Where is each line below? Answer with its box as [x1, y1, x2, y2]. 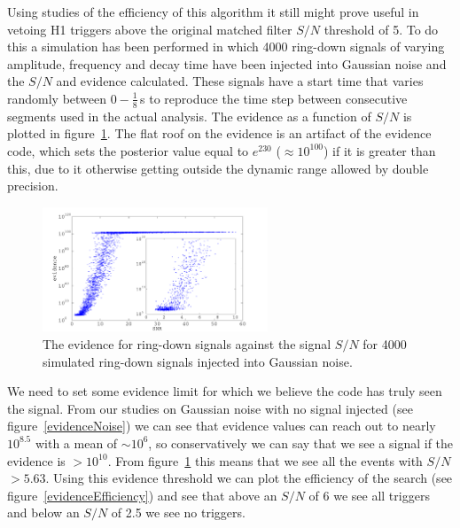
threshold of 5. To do [324, 19, 439, 38]
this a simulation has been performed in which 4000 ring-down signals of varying [7, 37, 445, 56]
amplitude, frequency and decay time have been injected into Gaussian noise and [7, 54, 447, 73]
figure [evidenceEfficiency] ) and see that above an [7, 485, 277, 504]
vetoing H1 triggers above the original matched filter [7, 19, 292, 38]
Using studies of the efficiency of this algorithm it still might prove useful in [7, 3, 419, 20]
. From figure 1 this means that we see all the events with [107, 451, 423, 470]
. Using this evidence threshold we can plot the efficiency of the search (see [45, 469, 453, 487]
